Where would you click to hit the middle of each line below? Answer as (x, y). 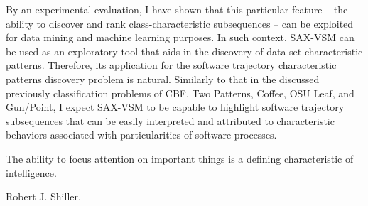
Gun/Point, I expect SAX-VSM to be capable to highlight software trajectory (175, 107)
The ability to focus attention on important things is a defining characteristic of (180, 158)
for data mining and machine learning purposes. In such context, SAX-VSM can (180, 37)
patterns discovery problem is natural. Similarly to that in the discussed (163, 78)
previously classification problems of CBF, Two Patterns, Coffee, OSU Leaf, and (180, 93)
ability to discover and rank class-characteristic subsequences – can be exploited (180, 23)
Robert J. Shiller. (43, 196)
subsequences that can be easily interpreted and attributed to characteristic (170, 120)
